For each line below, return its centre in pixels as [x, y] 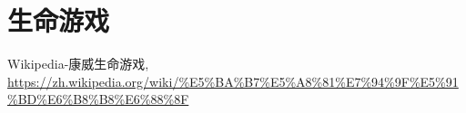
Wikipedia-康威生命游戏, [78, 64]
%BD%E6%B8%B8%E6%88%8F [98, 99]
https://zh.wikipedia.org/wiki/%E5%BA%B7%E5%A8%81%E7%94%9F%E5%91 [233, 81]
